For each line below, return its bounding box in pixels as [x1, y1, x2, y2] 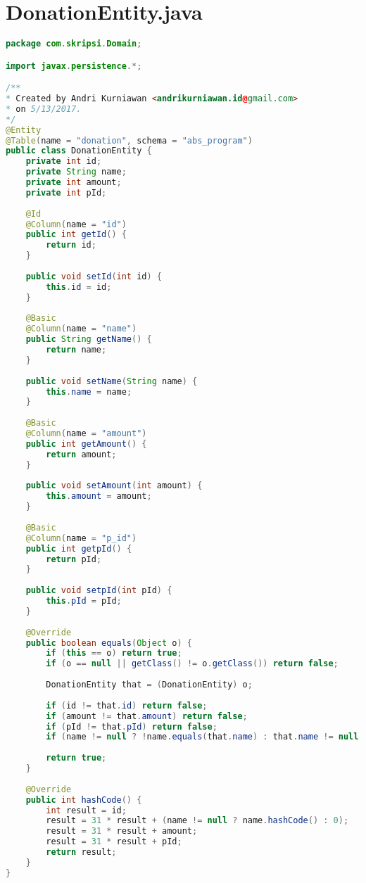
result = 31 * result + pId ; [46, 837, 182, 847]
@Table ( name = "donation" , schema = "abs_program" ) [6, 135, 253, 146]
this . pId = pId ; [46, 596, 122, 606]
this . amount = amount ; [46, 491, 152, 502]
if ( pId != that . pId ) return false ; [46, 721, 217, 732]
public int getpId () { [25, 543, 132, 554]
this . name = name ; [46, 386, 132, 397]
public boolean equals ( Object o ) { [25, 637, 192, 648]
